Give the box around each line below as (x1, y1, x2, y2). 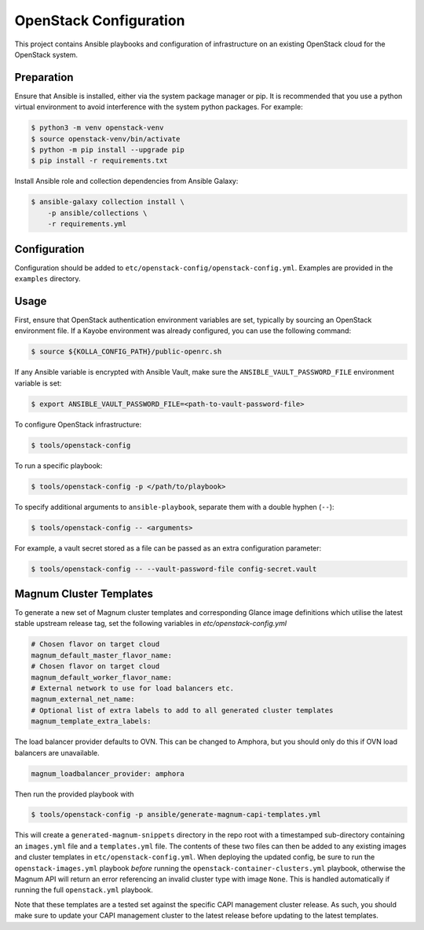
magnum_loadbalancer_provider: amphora (31, 769, 185, 778)
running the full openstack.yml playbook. (14, 885, 153, 895)
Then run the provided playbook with (14, 789, 134, 799)
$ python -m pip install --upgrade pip (31, 145, 185, 154)
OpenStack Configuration (14, 12, 185, 29)
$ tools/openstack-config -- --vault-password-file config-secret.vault (31, 564, 317, 573)
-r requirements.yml (47, 220, 127, 229)
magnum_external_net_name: (31, 695, 135, 704)
